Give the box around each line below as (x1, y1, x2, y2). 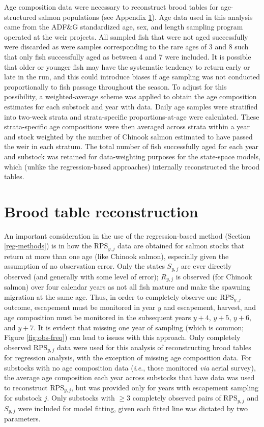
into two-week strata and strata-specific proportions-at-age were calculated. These (4, 111, 259, 122)
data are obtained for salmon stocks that (118, 240, 245, 251)
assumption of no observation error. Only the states (4, 261, 165, 271)
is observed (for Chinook (175, 271, 252, 281)
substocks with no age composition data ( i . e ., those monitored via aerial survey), (4, 362, 256, 373)
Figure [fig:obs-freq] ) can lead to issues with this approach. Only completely (4, 332, 241, 343)
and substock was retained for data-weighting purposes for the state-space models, (4, 151, 260, 161)
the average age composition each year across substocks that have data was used (4, 372, 255, 383)
